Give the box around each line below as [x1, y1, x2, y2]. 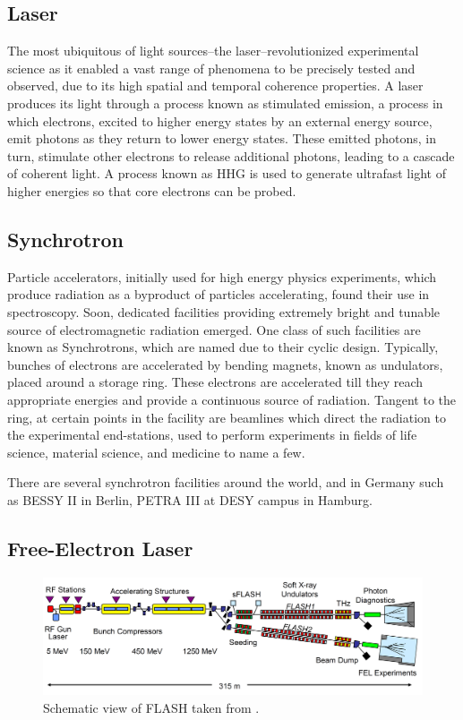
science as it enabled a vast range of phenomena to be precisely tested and [7, 58, 416, 77]
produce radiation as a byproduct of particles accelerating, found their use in [7, 285, 430, 304]
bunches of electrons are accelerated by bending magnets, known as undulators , [7, 355, 443, 373]
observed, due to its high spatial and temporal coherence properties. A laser [7, 76, 424, 95]
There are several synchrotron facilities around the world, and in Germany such [7, 473, 444, 492]
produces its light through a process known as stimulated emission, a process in [7, 93, 443, 112]
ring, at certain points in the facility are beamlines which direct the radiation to [7, 407, 446, 426]
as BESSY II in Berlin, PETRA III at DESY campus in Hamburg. [7, 490, 373, 509]
